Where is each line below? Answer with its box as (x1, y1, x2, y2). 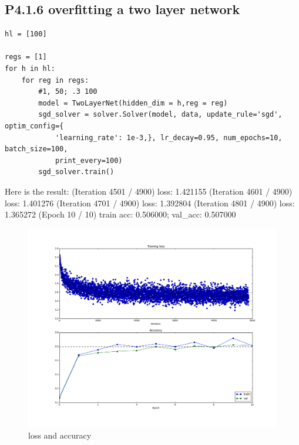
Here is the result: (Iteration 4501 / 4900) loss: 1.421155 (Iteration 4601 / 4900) (5, 185, 293, 197)
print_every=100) (55, 156, 123, 165)
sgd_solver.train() (38, 168, 115, 176)
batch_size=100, (5, 145, 68, 154)
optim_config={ (5, 121, 64, 130)
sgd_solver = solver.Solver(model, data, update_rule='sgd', (38, 110, 283, 119)
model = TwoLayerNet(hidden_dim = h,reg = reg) (38, 98, 228, 107)
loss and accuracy (28, 429, 92, 441)
